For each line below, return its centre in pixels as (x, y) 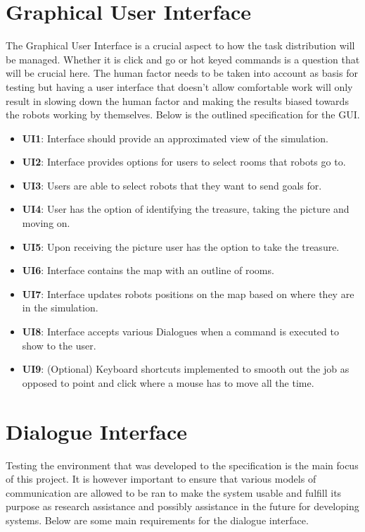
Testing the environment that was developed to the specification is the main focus (182, 465)
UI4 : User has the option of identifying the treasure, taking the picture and (186, 209)
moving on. (46, 223)
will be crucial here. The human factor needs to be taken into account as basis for (182, 73)
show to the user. (59, 345)
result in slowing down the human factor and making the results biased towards (177, 100)
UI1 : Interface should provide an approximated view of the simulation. (175, 138)
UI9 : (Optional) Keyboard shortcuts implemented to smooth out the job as (186, 369)
